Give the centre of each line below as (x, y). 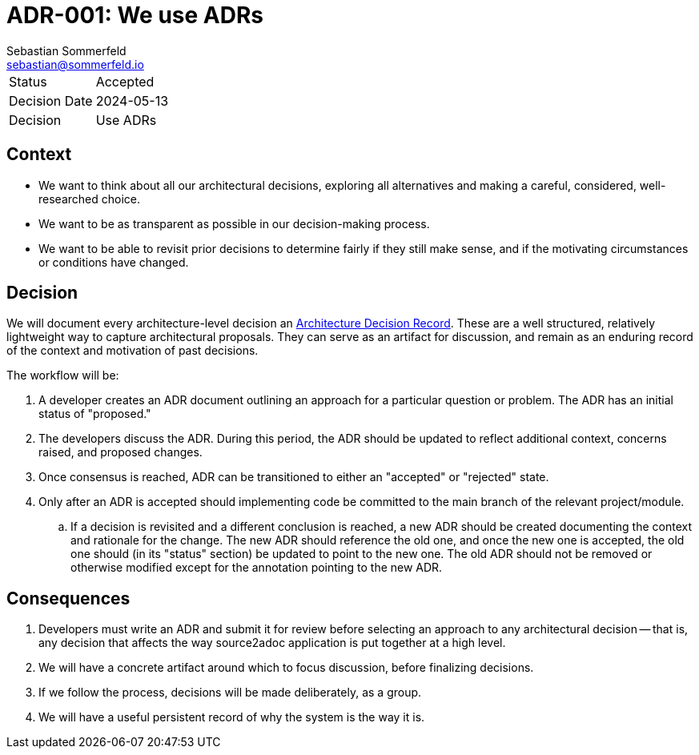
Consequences (68, 598)
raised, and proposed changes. (121, 452)
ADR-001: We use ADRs (135, 15)
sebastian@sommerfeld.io (75, 64)
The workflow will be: (63, 375)
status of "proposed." (95, 414)
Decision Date (51, 100)
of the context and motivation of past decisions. (133, 351)
